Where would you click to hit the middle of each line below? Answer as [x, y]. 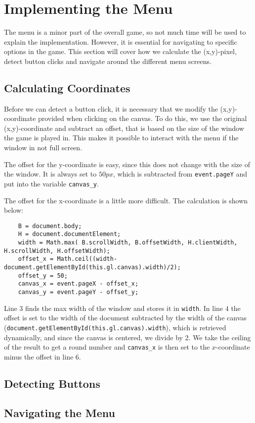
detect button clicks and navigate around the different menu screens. [108, 61]
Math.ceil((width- [87, 259]
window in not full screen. [43, 148]
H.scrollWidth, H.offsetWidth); [57, 251]
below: [14, 210]
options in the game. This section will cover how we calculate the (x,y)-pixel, [120, 51]
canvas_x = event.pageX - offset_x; [78, 284]
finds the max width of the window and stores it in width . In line [124, 308]
